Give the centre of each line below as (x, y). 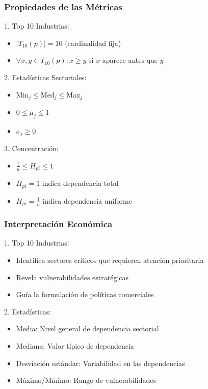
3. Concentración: (31, 148)
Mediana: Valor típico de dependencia (75, 346)
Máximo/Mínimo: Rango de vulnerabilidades (86, 380)
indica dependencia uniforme (87, 200)
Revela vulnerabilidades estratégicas (72, 277)
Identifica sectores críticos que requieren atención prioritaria (110, 260)
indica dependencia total (80, 183)
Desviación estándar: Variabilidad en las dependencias (100, 363)
